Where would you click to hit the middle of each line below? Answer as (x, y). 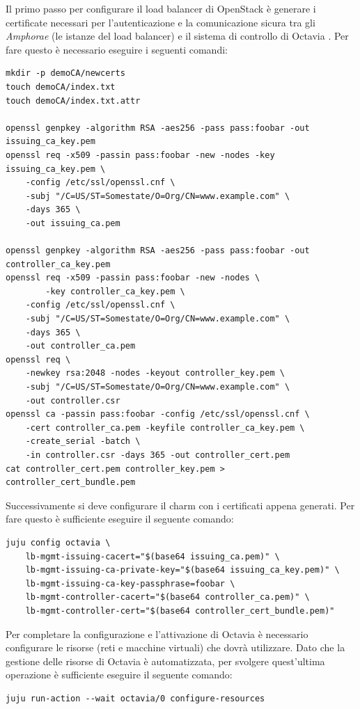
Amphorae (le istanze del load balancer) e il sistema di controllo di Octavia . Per (177, 36)
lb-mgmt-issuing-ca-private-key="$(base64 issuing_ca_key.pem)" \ (182, 570)
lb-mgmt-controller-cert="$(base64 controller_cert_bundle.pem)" (180, 611)
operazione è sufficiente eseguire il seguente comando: (119, 675)
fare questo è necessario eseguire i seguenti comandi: (117, 49)
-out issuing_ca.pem (73, 223)
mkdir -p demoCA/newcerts (65, 73)
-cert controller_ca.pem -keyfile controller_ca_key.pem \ (165, 428)
